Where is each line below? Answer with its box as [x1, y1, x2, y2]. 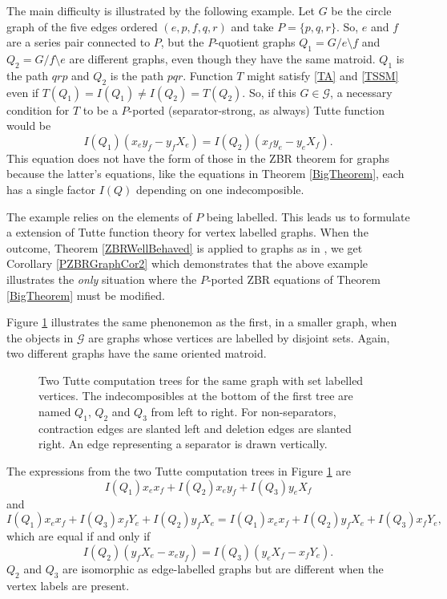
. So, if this [242, 83, 296, 100]
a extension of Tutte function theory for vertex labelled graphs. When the [6, 224, 368, 241]
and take [231, 18, 274, 34]
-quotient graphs [215, 34, 296, 51]
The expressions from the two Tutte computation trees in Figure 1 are [6, 463, 352, 480]
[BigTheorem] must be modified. [6, 286, 165, 303]
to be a [83, 101, 118, 118]
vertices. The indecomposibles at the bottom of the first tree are [38, 387, 353, 404]
